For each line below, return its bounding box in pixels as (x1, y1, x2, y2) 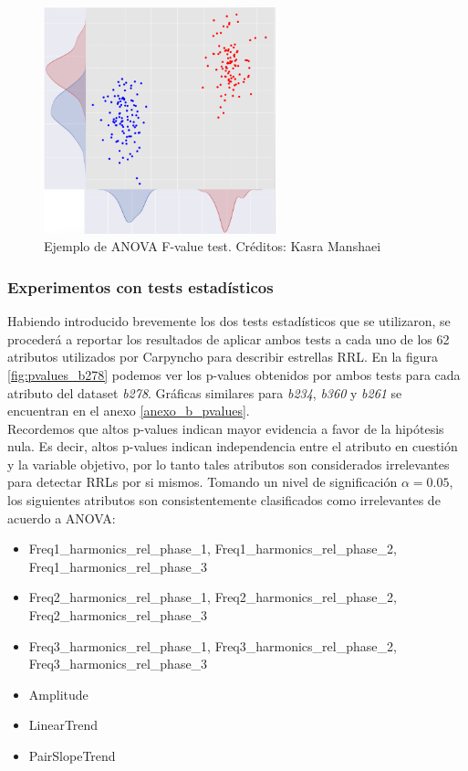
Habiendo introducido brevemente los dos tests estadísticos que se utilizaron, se (7, 312, 451, 331)
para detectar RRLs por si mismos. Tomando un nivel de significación (7, 472, 398, 491)
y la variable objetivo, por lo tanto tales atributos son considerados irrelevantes (7, 454, 450, 473)
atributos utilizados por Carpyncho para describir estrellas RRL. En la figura (7, 347, 439, 366)
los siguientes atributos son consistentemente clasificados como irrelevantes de (7, 491, 441, 510)
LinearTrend (28, 715, 99, 734)
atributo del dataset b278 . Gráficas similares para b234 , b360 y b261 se (7, 383, 402, 402)
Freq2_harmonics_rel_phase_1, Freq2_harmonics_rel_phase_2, (28, 587, 397, 607)
